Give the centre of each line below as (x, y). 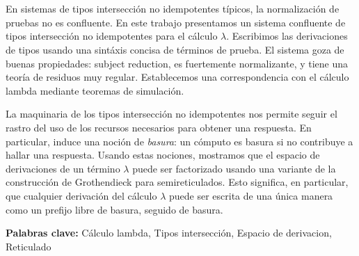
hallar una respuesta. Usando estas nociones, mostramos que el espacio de (163, 155)
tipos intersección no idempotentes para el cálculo (112, 36)
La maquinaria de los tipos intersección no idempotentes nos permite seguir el (171, 114)
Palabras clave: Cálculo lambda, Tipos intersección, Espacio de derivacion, (169, 233)
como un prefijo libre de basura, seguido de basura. (114, 209)
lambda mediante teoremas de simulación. (95, 90)
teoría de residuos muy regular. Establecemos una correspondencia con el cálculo (177, 77)
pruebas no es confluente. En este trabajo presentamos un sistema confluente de (176, 22)
